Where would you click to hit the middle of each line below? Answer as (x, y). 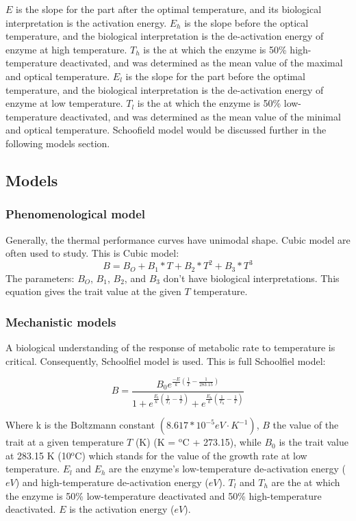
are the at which (306, 482)
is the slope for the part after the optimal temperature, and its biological (169, 9)
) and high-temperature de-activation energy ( (112, 482)
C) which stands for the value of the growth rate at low (191, 455)
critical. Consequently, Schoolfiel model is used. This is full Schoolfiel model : (166, 360)
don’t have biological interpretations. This (251, 278)
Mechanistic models (61, 321)
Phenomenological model (76, 214)
